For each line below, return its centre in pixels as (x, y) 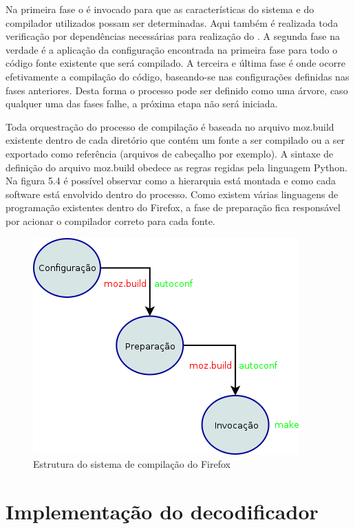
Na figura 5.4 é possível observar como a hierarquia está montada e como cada (171, 181)
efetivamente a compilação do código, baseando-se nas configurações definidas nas (177, 76)
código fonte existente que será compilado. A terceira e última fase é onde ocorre (175, 63)
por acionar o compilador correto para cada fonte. (110, 220)
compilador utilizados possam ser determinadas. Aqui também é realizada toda (172, 22)
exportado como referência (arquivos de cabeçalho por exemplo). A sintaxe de (170, 153)
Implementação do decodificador (162, 511)
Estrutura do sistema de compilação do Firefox (132, 464)
